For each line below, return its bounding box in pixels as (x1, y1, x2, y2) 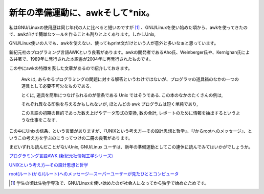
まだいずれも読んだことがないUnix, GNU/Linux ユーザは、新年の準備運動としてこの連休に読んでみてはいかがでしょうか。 (9, 144, 253, 150)
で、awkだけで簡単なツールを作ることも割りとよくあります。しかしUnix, (9, 31, 156, 37)
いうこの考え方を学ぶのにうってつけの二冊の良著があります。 (9, 135, 133, 141)
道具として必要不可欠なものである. (21, 83, 91, 89)
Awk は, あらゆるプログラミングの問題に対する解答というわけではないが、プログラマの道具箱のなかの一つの (21, 76, 239, 82)
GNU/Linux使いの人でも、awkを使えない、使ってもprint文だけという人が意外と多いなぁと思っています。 (9, 40, 219, 46)
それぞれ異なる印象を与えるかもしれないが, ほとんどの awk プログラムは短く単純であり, (21, 101, 198, 107)
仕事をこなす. (29, 117, 57, 122)
